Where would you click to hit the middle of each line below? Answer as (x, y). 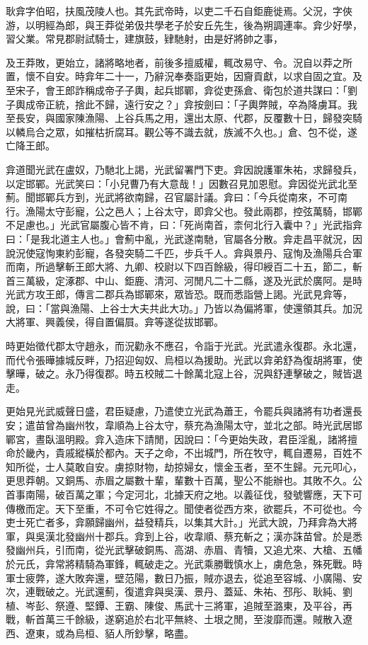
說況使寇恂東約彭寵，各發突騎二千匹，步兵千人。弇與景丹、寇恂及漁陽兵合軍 (184, 252)
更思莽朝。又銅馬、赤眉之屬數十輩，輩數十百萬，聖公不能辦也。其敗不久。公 (184, 480)
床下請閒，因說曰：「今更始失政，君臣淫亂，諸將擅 (241, 439)
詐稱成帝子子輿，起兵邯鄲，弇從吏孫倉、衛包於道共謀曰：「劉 (216, 90)
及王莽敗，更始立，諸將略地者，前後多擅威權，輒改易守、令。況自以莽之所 (179, 62)
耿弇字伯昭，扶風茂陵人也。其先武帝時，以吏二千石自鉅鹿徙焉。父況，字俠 (179, 11)
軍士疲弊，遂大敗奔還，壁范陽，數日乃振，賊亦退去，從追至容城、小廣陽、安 (184, 577)
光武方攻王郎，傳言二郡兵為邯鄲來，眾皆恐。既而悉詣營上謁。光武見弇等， (179, 294)
